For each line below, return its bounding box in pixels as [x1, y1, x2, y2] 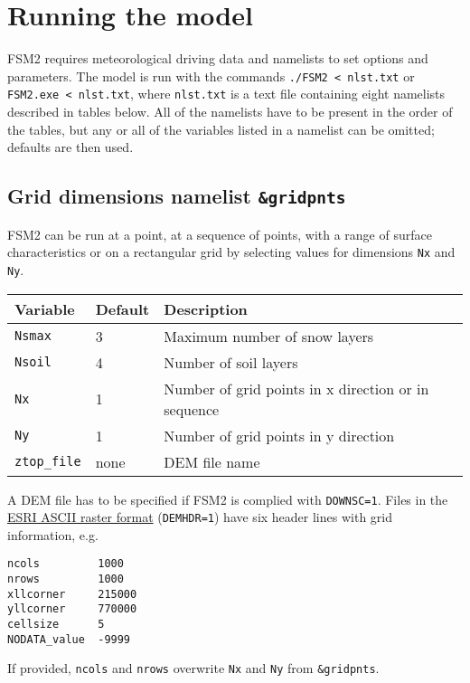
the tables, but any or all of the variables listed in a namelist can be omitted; [7, 119, 435, 138]
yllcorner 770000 [7, 602, 137, 616]
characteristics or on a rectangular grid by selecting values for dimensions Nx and [7, 242, 456, 261]
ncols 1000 [7, 557, 124, 571]
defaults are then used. [7, 138, 134, 157]
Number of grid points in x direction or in [164, 377, 429, 399]
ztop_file [14, 454, 81, 469]
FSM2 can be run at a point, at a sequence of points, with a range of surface [7, 224, 432, 243]
